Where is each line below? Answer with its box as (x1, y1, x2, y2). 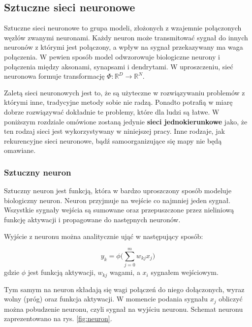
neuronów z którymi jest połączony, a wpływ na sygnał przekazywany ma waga (4, 42, 243, 52)
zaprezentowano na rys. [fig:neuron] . (4, 313, 112, 324)
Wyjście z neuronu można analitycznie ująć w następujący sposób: (4, 231, 203, 241)
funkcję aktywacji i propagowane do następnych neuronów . (4, 214, 181, 224)
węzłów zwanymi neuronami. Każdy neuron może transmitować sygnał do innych (4, 32, 248, 42)
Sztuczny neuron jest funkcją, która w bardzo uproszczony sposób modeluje (4, 185, 232, 196)
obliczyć (219, 294, 243, 304)
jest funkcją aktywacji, (28, 267, 95, 277)
